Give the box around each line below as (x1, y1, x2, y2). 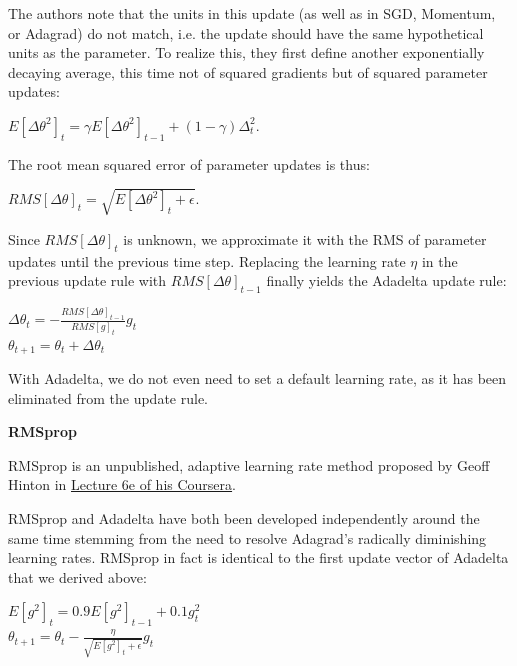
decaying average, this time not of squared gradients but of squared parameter (8, 61, 488, 82)
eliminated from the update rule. (8, 387, 208, 408)
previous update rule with (8, 270, 167, 291)
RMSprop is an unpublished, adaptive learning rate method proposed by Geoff (8, 454, 490, 475)
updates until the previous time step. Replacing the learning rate (8, 250, 406, 271)
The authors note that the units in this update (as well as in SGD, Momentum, (8, 3, 496, 23)
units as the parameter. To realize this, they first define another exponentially (8, 42, 485, 63)
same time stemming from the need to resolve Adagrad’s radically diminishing (8, 527, 487, 548)
